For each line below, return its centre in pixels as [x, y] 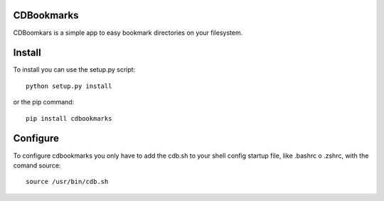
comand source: [37, 165]
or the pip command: [44, 102]
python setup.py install [69, 86]
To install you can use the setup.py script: [74, 70]
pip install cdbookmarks [69, 118]
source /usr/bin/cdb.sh [67, 182]
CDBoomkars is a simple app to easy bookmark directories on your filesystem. [128, 33]
